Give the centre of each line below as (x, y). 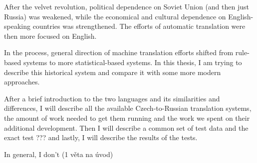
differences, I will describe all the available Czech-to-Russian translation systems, (128, 108)
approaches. (22, 82)
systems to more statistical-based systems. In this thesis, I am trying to (132, 62)
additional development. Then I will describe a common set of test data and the (126, 127)
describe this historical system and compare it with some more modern (113, 72)
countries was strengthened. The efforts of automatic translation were (139, 26)
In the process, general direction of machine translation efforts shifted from (119, 52)
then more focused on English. (50, 36)
